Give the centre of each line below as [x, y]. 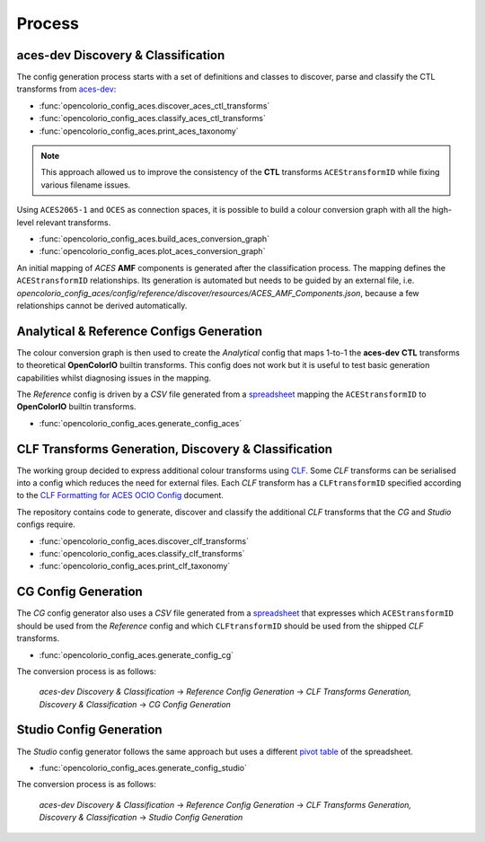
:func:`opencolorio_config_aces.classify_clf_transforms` [142, 554]
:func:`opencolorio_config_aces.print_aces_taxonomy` [139, 131]
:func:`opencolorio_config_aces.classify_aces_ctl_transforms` [153, 118]
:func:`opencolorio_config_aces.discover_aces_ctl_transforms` [154, 105]
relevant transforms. [74, 222]
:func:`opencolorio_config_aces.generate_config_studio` [143, 767]
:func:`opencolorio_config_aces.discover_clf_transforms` [144, 541]
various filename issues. [86, 185]
